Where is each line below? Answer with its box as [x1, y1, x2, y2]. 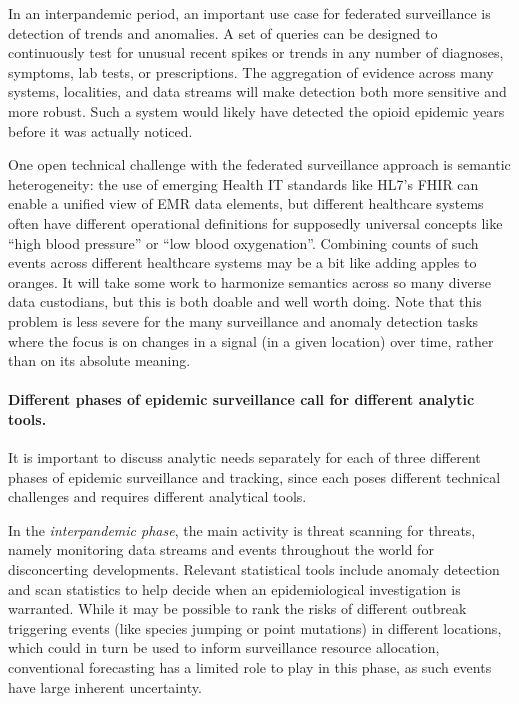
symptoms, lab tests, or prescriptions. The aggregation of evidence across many [8, 61, 494, 82]
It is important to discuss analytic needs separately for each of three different [8, 447, 481, 468]
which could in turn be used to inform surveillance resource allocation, [8, 637, 440, 658]
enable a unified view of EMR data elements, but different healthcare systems [8, 193, 484, 214]
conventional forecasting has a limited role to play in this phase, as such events [8, 657, 492, 678]
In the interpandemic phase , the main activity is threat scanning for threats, [8, 519, 476, 540]
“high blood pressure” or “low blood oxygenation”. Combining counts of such [8, 232, 479, 253]
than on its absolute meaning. [8, 350, 191, 371]
